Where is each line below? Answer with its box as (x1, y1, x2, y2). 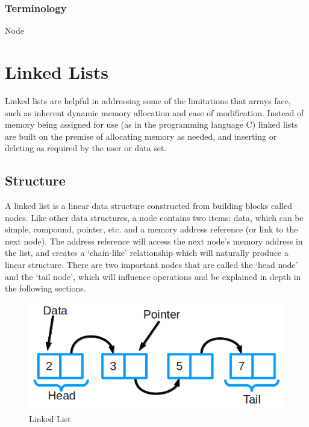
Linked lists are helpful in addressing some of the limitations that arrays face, (5, 94, 291, 107)
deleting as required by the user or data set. (5, 142, 167, 154)
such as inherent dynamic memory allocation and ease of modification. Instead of (5, 106, 304, 119)
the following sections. (5, 282, 86, 295)
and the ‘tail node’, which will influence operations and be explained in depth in (5, 270, 301, 282)
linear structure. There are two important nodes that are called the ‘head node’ (5, 258, 298, 271)
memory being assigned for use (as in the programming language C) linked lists (5, 118, 298, 131)
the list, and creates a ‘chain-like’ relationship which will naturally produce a (5, 246, 289, 259)
